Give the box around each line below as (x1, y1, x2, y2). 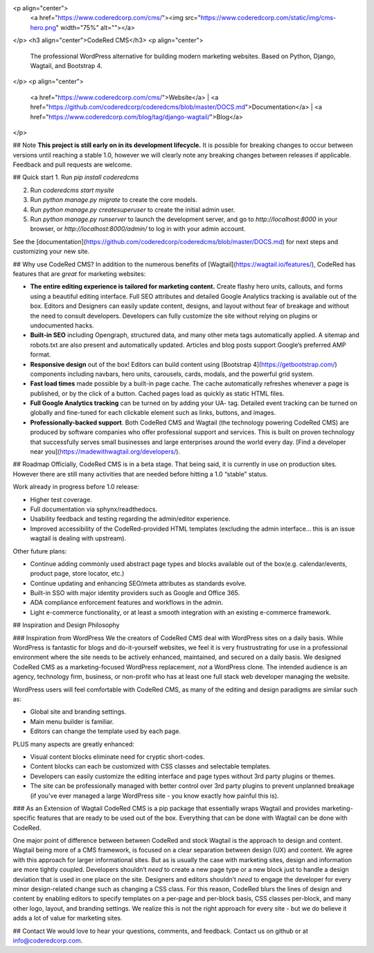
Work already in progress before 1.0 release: (12, 483, 140, 491)
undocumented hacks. (30, 321, 94, 329)
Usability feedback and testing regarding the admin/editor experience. (30, 515, 231, 523)
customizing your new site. (12, 247, 90, 256)
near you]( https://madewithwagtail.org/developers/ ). (30, 447, 180, 456)
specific (12, 814, 36, 822)
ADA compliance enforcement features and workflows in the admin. (30, 599, 224, 607)
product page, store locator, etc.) (30, 569, 125, 578)
